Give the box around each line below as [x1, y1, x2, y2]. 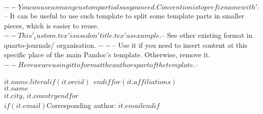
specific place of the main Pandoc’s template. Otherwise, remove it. [4, 49, 210, 60]
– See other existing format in [161, 30, 252, 40]
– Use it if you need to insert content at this [112, 39, 247, 50]
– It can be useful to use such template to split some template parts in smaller [4, 10, 244, 20]
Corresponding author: [46, 100, 116, 110]
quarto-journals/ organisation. [4, 39, 96, 50]
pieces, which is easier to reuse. [4, 20, 99, 30]
